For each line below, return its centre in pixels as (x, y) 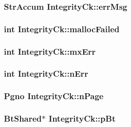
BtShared (23, 118)
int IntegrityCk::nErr (46, 74)
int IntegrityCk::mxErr (50, 51)
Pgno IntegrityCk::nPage (54, 96)
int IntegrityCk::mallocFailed (62, 29)
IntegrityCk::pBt (82, 118)
